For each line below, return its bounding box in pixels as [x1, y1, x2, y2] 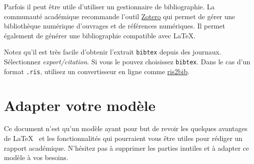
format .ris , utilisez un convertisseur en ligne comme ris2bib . [4, 66, 190, 76]
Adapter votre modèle [4, 95, 156, 115]
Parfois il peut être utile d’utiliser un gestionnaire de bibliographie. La [4, 1, 215, 11]
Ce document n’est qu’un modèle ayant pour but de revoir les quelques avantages [4, 123, 248, 134]
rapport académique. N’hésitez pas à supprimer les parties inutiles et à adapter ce [4, 142, 249, 153]
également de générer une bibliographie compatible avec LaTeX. [4, 30, 196, 40]
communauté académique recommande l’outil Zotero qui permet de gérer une [4, 11, 235, 21]
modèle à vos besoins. [4, 152, 69, 163]
